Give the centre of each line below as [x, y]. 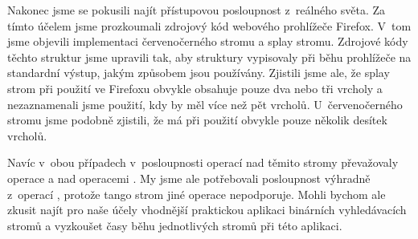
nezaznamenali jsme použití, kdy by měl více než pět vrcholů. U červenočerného [205, 104]
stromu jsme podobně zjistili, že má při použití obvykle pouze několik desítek [197, 120]
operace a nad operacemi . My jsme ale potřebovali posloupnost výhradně [189, 178]
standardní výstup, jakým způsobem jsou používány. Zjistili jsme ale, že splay [199, 73]
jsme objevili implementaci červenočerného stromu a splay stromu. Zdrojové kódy [208, 41]
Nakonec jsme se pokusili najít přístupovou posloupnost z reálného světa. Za [197, 10]
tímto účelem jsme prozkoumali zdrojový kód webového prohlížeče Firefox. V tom [209, 25]
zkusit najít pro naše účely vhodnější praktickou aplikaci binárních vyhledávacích [207, 210]
